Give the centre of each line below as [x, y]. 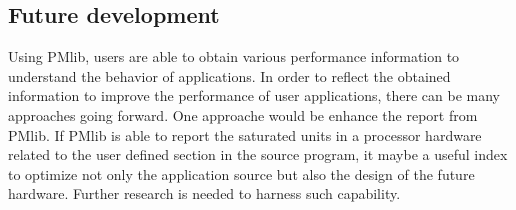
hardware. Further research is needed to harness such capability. [204, 193]
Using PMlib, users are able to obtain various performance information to [234, 56]
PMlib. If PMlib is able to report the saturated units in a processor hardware [245, 134]
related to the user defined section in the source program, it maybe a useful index [258, 154]
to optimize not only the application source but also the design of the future [241, 173]
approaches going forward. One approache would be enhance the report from [243, 114]
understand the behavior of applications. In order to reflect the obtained [229, 75]
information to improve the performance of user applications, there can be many [254, 95]
